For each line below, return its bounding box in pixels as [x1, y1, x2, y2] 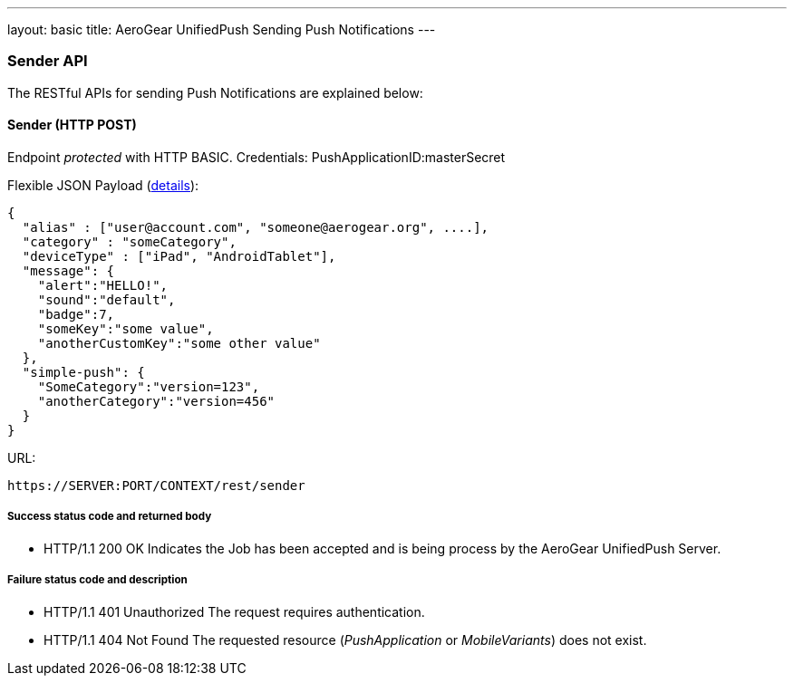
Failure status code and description [7, 573, 188, 587]
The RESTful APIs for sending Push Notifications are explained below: [7, 84, 423, 101]
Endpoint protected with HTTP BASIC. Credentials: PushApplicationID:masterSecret [7, 149, 506, 165]
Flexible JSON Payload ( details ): [7, 177, 199, 193]
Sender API [7, 52, 88, 71]
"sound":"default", [37, 292, 176, 307]
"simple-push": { [22, 364, 145, 380]
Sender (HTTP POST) [7, 117, 137, 133]
